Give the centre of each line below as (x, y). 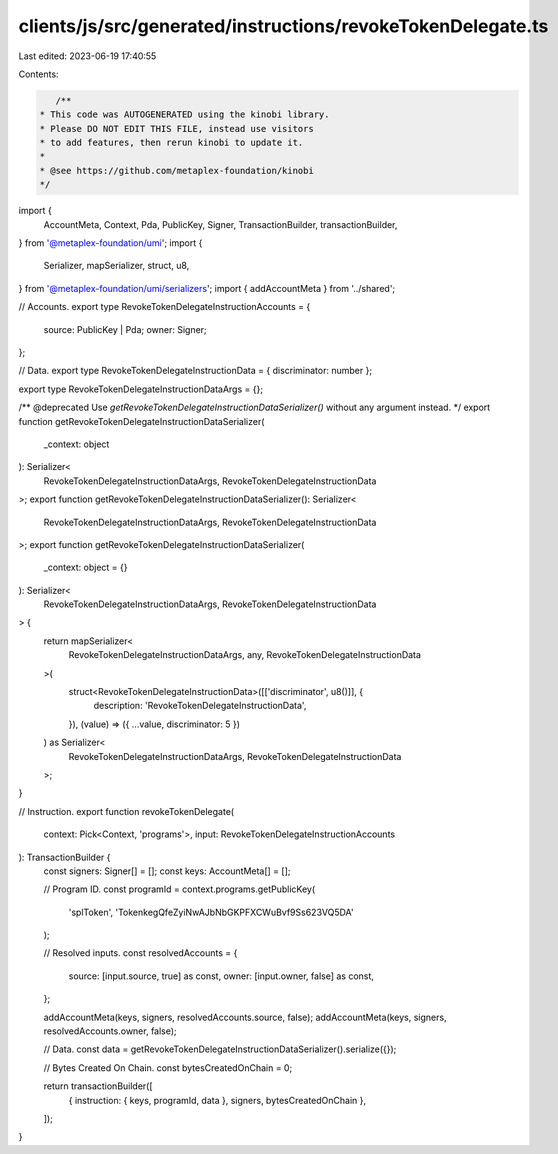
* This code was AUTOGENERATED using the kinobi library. (184, 114)
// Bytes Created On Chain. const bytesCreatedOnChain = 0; (168, 1067)
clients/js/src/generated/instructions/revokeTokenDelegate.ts (283, 26)
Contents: (38, 74)
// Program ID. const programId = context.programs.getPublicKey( (179, 889)
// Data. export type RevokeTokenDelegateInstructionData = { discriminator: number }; (195, 371)
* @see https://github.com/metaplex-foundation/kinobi (176, 170)
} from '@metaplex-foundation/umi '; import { (110, 243)
